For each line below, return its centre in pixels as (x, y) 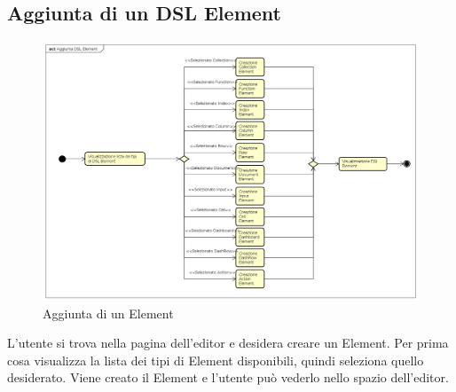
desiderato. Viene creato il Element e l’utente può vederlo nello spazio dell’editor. (228, 377)
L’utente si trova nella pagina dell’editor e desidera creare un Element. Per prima (228, 343)
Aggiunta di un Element (108, 313)
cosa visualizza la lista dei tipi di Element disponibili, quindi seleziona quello (216, 360)
